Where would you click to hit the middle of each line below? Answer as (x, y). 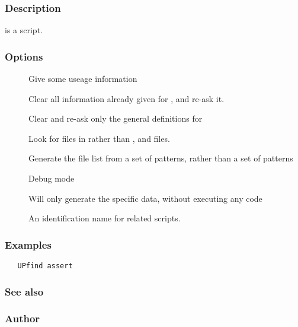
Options (24, 56)
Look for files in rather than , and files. (99, 138)
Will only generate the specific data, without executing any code (145, 198)
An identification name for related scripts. (105, 218)
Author (23, 318)
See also (24, 291)
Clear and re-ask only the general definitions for (116, 118)
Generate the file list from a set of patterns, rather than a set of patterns (161, 158)
